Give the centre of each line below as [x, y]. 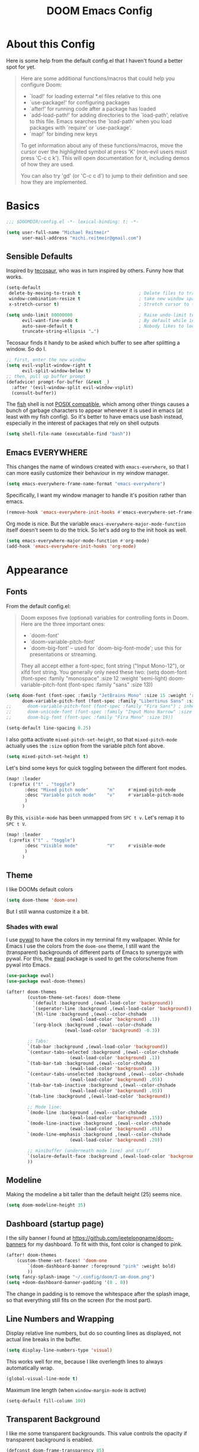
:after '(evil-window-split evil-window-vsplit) [73, 387]
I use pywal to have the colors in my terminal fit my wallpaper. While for [93, 940]
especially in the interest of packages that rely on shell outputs [83, 423]
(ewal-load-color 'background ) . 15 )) [116, 1118]
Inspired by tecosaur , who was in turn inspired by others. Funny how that [95, 271]
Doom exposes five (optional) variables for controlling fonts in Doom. [105, 618]
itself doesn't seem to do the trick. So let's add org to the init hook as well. [97, 530]
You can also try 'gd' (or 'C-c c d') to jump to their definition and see [104, 175]
